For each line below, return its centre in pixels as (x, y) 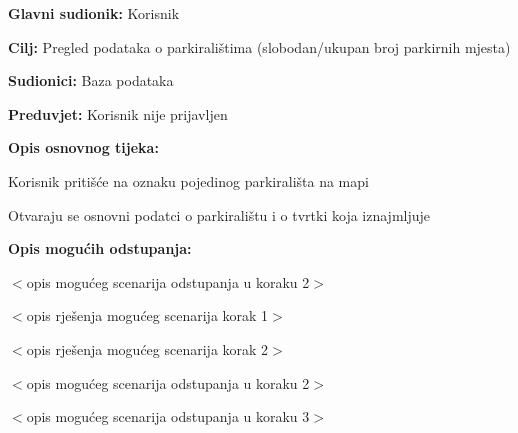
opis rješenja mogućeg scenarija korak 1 (147, 315)
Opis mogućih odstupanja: (100, 248)
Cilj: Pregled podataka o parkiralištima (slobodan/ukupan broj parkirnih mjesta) (259, 46)
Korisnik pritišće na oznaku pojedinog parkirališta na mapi (188, 180)
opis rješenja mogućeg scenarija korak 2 (147, 348)
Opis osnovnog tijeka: (83, 147)
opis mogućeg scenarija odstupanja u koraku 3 (168, 416)
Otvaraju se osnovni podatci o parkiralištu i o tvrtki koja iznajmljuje (219, 214)
